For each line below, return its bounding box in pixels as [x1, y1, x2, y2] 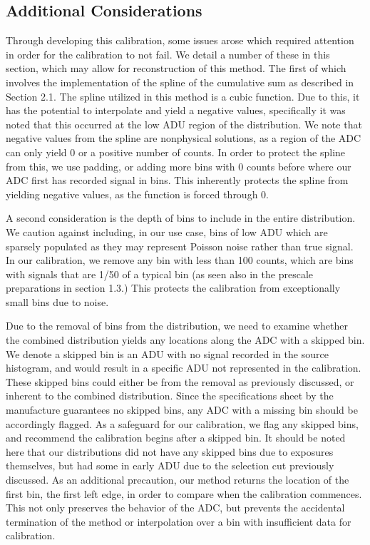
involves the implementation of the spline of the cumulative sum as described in [6, 74, 354, 89]
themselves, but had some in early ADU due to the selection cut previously [6, 458, 334, 473]
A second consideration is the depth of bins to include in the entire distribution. [6, 210, 356, 225]
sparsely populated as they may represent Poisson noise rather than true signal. [6, 238, 354, 253]
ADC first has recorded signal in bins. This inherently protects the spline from [6, 173, 349, 188]
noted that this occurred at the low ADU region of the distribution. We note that [6, 116, 362, 131]
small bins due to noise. [6, 294, 109, 309]
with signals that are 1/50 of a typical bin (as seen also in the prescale [6, 266, 314, 281]
